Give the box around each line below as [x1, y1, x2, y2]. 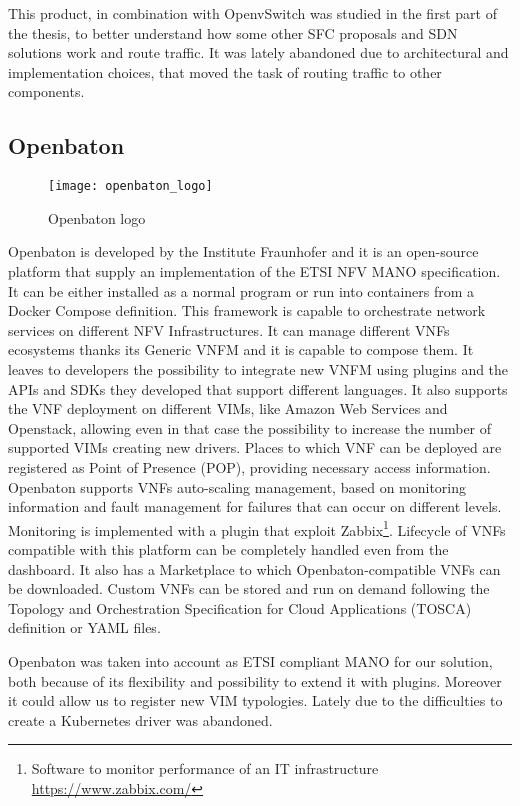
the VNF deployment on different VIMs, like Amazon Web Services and [8, 398, 448, 419]
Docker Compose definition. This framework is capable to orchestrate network [8, 300, 486, 321]
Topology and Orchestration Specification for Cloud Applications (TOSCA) [8, 597, 472, 618]
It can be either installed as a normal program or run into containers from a [8, 280, 475, 301]
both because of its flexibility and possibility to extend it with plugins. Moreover [8, 670, 502, 691]
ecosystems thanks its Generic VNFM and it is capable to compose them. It [8, 339, 474, 360]
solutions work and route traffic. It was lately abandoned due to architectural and [8, 42, 509, 63]
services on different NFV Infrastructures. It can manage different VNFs [8, 319, 450, 340]
